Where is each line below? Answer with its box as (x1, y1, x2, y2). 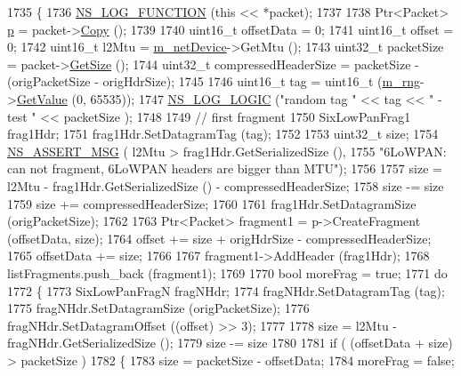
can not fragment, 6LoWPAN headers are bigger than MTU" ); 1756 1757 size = (7, 159, 442, 178)
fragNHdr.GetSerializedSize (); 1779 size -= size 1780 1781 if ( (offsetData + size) (7, 333, 453, 352)
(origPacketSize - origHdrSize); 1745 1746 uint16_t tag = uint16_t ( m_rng (7, 72, 420, 91)
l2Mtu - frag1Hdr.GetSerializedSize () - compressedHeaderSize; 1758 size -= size (7, 176, 444, 195)
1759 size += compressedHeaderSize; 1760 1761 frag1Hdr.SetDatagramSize (7, 194, 417, 212)
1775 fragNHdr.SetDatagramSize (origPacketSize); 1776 (7, 299, 310, 317)
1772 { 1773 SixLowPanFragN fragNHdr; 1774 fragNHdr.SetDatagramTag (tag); (7, 281, 445, 300)
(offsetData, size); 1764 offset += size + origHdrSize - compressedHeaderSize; (7, 228, 432, 247)
